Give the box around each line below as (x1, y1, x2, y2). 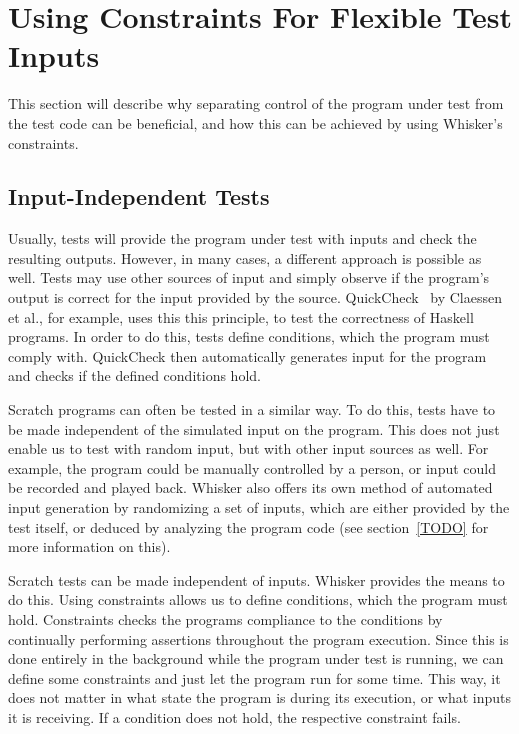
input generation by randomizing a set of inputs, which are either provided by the (8, 497, 510, 518)
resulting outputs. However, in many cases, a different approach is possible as (8, 247, 482, 268)
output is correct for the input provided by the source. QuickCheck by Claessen (8, 287, 503, 308)
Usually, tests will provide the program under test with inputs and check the (8, 228, 477, 249)
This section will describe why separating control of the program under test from (8, 93, 504, 114)
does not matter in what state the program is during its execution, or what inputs (8, 687, 512, 708)
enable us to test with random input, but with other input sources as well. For (8, 438, 489, 459)
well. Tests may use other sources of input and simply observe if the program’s (8, 267, 490, 288)
